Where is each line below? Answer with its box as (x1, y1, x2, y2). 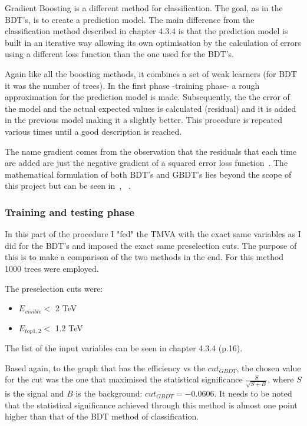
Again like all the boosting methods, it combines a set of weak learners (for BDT (5, 67, 297, 79)
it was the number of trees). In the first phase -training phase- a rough (5, 79, 260, 91)
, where (268, 373, 294, 385)
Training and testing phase (5, 204, 134, 219)
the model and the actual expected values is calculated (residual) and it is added (5, 102, 296, 114)
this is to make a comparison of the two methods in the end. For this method (5, 251, 284, 263)
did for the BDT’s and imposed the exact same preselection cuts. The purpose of (5, 239, 297, 251)
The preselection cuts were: (5, 282, 103, 294)
